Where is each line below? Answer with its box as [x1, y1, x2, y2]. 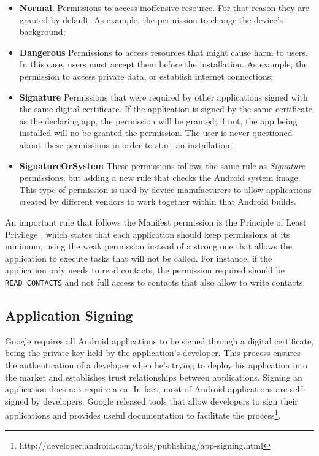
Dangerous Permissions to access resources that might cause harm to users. [19, 45, 308, 58]
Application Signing [5, 305, 133, 324]
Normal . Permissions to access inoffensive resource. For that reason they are [19, 1, 310, 13]
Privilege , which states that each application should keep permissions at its [5, 227, 290, 240]
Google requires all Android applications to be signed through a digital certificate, [5, 334, 314, 347]
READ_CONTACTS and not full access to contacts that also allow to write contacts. [5, 275, 306, 288]
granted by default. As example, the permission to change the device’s [19, 13, 283, 26]
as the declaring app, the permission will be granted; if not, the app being [19, 114, 298, 127]
